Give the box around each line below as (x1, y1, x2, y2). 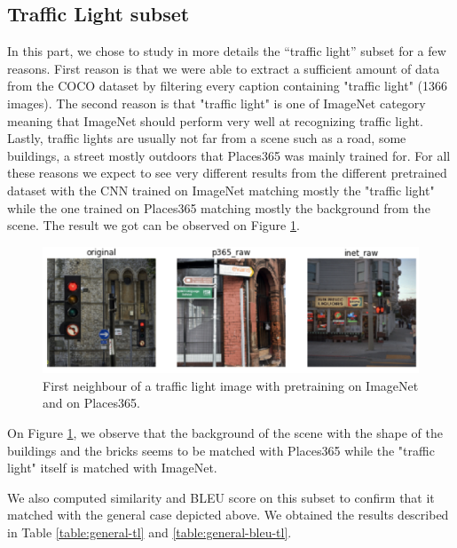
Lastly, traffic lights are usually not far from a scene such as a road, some (7, 129, 406, 147)
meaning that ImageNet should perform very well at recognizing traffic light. (7, 111, 423, 130)
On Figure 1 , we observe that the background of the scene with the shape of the (7, 423, 443, 441)
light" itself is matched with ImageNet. (7, 458, 217, 477)
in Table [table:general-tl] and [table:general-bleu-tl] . (7, 522, 292, 541)
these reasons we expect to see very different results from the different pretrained (7, 163, 447, 182)
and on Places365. (43, 393, 140, 412)
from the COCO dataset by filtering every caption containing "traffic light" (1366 (7, 76, 448, 95)
